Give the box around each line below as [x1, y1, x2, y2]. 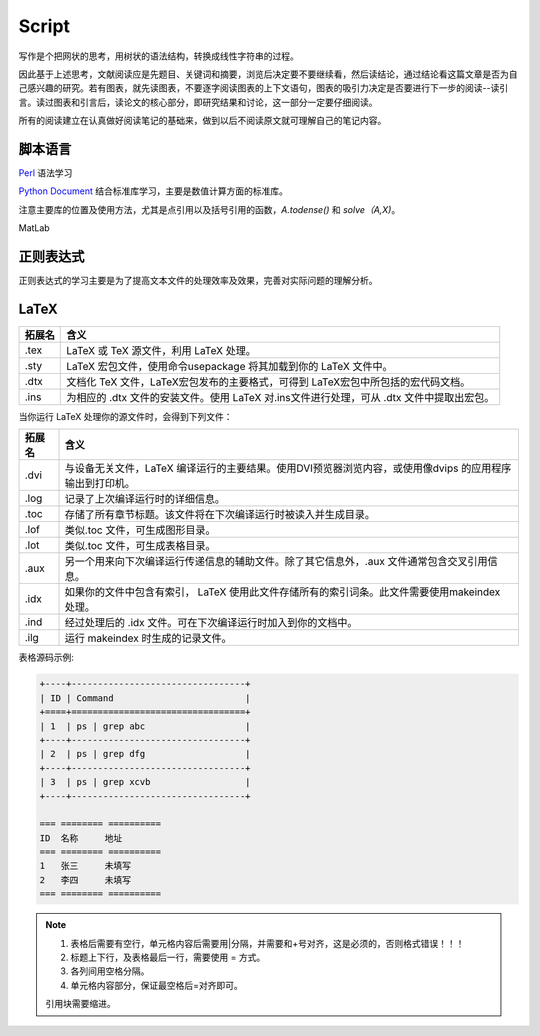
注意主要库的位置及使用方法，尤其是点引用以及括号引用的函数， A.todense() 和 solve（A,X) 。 [18, 203, 401, 215]
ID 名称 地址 [39, 832, 123, 844]
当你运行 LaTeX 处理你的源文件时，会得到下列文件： [18, 411, 233, 422]
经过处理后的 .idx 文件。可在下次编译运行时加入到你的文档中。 [64, 616, 358, 630]
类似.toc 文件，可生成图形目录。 [64, 523, 216, 537]
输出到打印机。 [64, 476, 135, 490]
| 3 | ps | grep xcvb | [39, 776, 251, 788]
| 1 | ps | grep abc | [39, 720, 251, 732]
